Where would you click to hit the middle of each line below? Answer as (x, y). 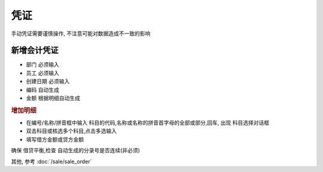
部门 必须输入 (42, 64)
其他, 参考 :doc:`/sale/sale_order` (51, 161)
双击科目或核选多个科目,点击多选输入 (71, 131)
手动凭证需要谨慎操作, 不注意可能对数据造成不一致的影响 (81, 33)
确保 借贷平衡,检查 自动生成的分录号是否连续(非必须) (76, 150)
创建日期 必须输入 (48, 81)
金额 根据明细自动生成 (53, 98)
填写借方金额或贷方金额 (55, 139)
